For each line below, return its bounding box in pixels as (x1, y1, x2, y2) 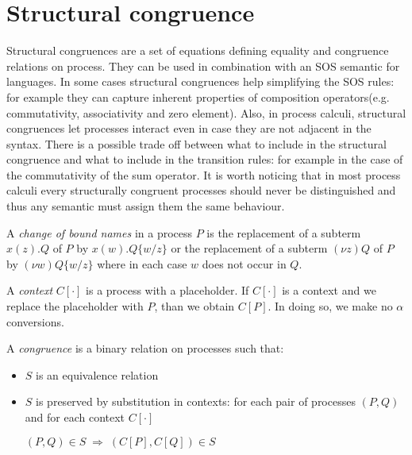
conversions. (6, 313, 64, 330)
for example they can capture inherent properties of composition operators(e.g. (6, 88, 390, 105)
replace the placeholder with (6, 298, 144, 314)
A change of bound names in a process (6, 224, 193, 241)
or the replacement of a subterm (171, 240, 328, 256)
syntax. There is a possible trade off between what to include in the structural (6, 135, 387, 152)
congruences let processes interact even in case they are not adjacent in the (6, 120, 372, 137)
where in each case (97, 255, 187, 272)
